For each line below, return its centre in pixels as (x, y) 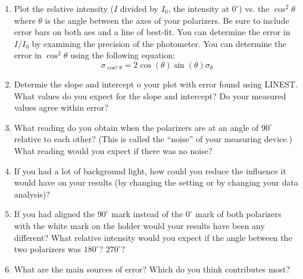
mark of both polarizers (238, 214)
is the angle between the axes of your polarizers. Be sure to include (167, 20)
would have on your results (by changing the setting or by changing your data (156, 182)
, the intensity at (199, 8)
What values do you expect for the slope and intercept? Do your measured (150, 95)
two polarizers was (48, 249)
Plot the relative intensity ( (64, 8)
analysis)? (32, 194)
